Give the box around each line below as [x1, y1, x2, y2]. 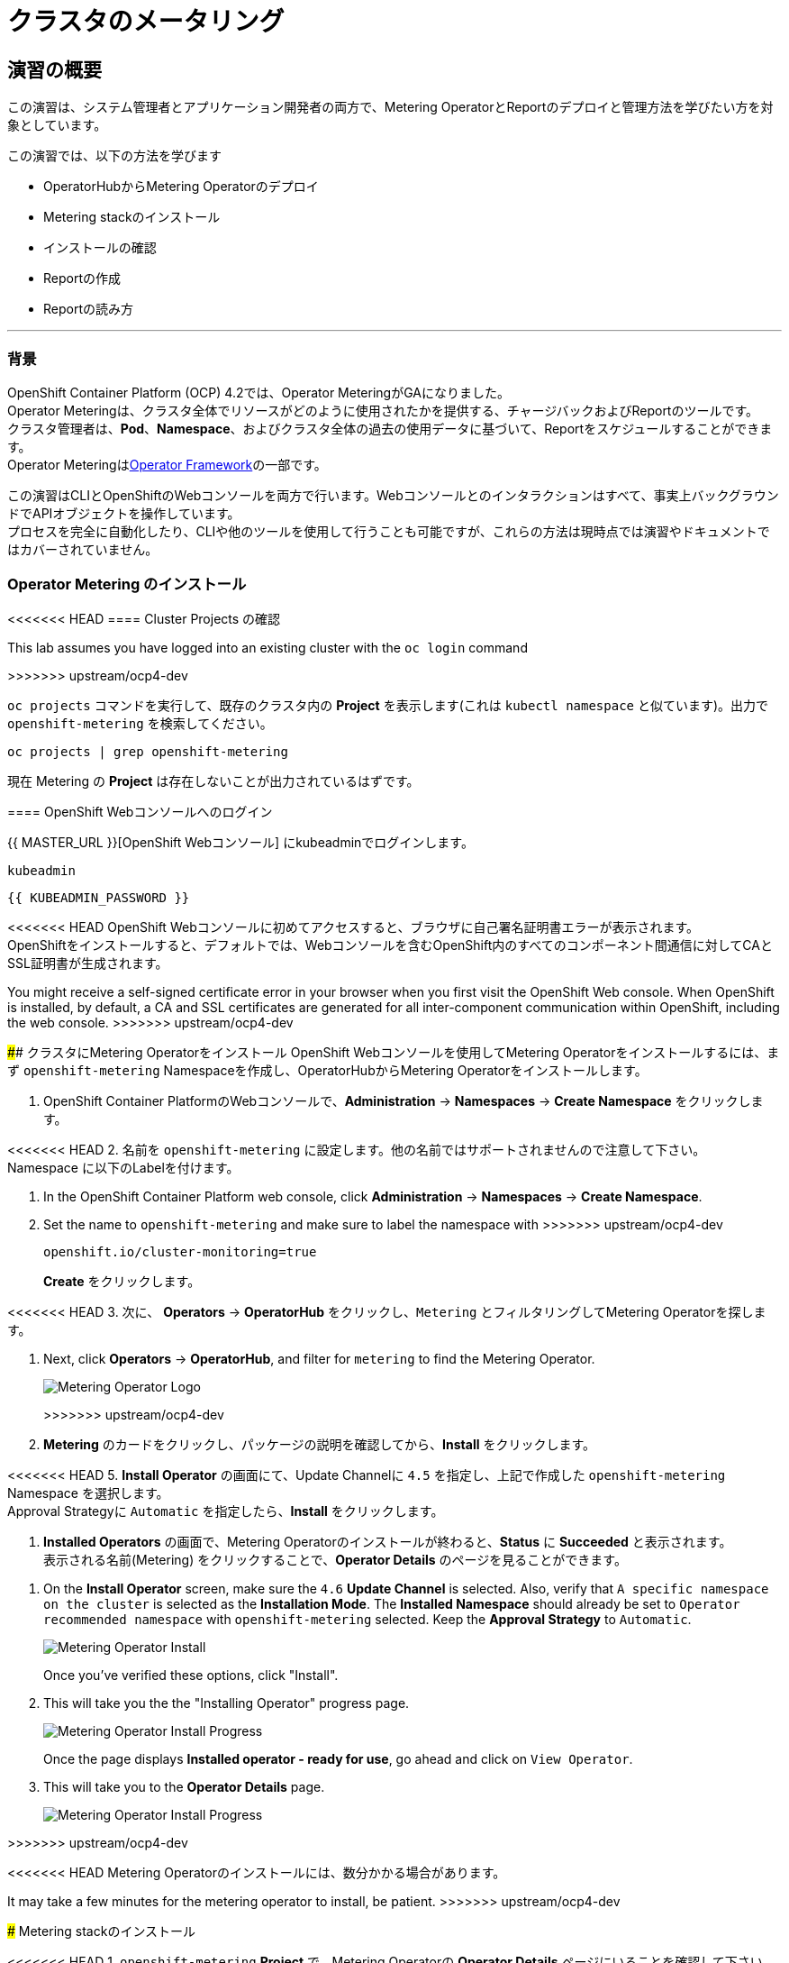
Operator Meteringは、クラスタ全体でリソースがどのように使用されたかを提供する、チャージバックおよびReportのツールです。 [7, 402, 759, 418]
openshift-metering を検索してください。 [7, 715, 273, 731]
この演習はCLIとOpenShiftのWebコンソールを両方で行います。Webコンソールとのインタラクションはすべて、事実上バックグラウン [7, 487, 779, 503]
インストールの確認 [43, 240, 157, 256]
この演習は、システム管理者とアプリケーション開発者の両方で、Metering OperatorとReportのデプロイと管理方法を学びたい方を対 [7, 99, 774, 115]
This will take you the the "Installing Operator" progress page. [43, 1694, 410, 1711]
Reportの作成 [43, 270, 122, 287]
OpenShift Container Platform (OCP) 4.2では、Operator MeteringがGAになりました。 [7, 384, 510, 400]
